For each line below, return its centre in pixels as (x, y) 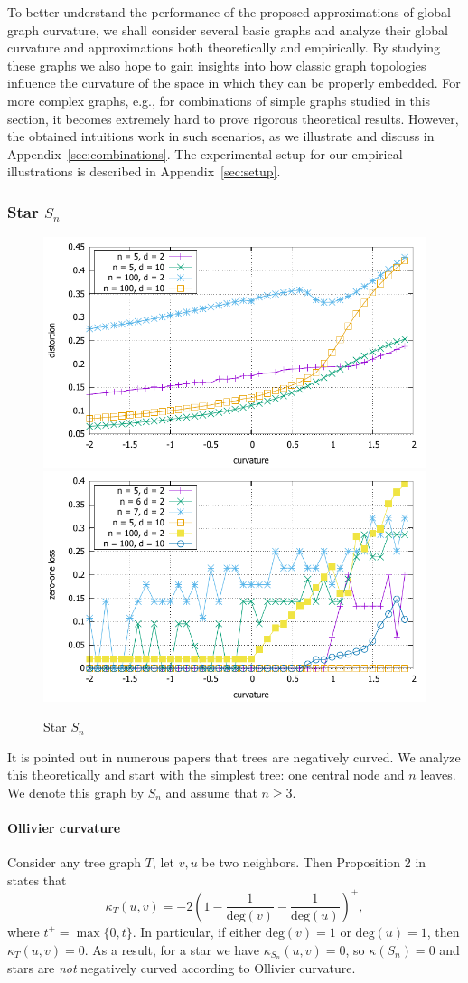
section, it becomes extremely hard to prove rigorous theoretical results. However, (233, 118)
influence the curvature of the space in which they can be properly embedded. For (234, 83)
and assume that (211, 792)
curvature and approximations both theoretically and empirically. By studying (224, 47)
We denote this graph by (76, 792)
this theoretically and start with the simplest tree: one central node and (206, 775)
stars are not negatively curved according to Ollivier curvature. (182, 968)
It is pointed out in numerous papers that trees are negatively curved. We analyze (234, 756)
